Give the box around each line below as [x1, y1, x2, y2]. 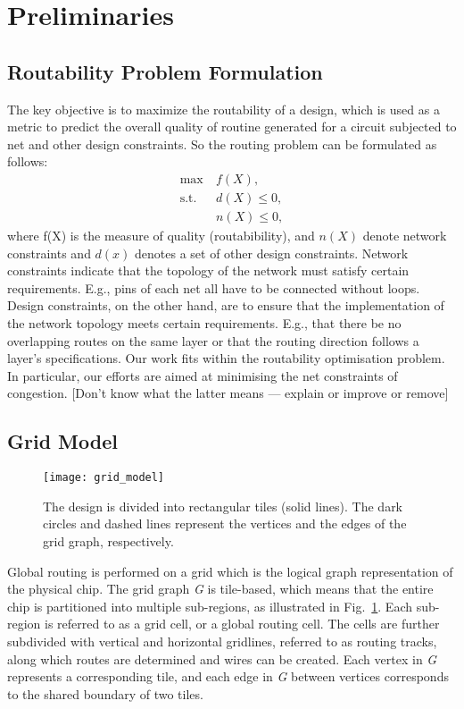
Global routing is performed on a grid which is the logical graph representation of [7, 561, 453, 580]
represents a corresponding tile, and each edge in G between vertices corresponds [7, 667, 449, 686]
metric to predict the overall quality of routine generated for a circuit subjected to [7, 117, 457, 136]
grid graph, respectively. [43, 532, 174, 551]
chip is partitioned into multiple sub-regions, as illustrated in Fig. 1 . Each [7, 596, 412, 615]
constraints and [7, 243, 91, 262]
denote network [362, 226, 447, 245]
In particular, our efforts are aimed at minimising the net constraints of [7, 366, 398, 384]
